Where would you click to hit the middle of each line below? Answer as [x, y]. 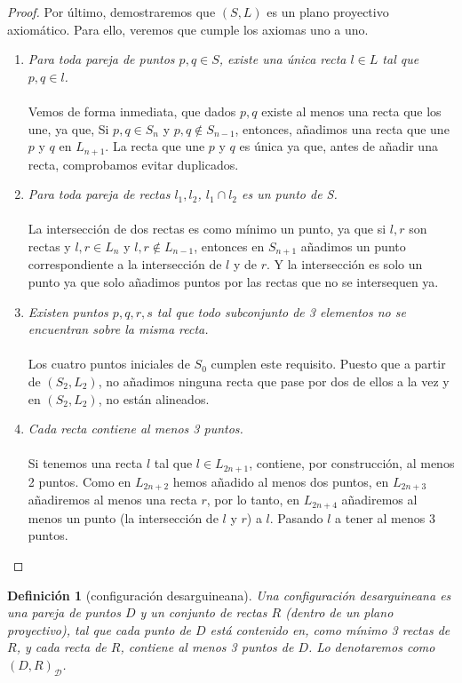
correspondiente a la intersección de [125, 264]
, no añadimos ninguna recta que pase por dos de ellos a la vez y [274, 381]
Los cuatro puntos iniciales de [109, 364]
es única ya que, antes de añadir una [339, 146]
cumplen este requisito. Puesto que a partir [328, 364]
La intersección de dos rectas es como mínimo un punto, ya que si [207, 229]
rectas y [49, 246]
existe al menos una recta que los [351, 111]
